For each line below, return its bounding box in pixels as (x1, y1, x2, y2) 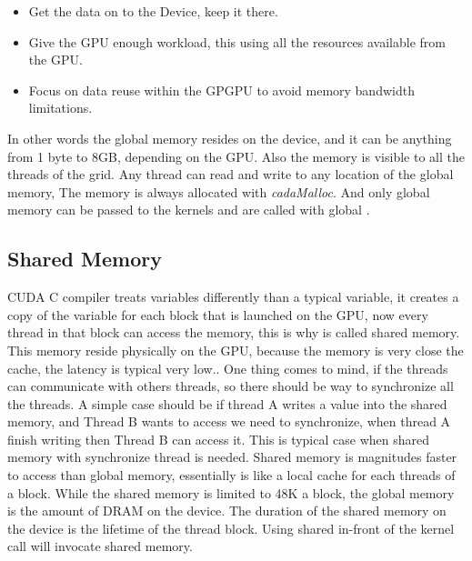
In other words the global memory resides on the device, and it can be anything (7, 128, 452, 147)
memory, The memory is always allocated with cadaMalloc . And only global (7, 182, 430, 201)
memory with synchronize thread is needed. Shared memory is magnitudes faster (7, 447, 457, 466)
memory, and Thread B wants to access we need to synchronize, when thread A (7, 412, 451, 431)
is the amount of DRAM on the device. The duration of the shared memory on (7, 501, 447, 520)
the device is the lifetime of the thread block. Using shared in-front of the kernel (7, 518, 455, 537)
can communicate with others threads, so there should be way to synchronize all (7, 376, 454, 396)
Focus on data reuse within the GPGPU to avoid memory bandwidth (28, 80, 415, 99)
